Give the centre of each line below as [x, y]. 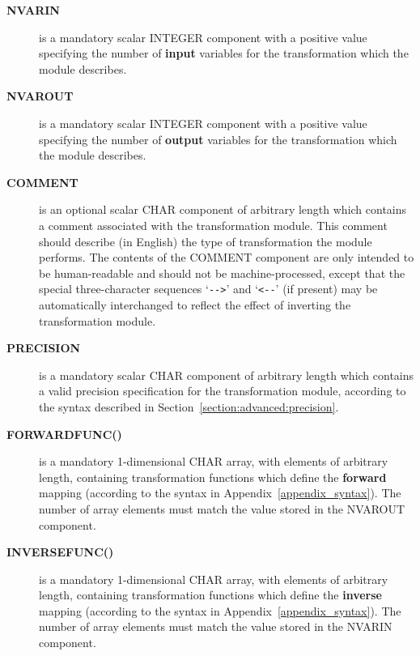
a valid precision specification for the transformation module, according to [223, 391]
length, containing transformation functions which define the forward [213, 477]
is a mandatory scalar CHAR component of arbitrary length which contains [227, 375]
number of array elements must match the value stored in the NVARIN [216, 626]
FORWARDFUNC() [64, 434]
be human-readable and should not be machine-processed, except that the [222, 273]
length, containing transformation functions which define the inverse [210, 595]
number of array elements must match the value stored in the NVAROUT [222, 508]
